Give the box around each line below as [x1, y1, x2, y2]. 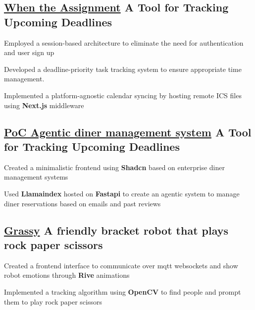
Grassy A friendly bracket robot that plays [4, 222, 229, 238]
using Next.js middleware [4, 100, 84, 110]
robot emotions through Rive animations [4, 270, 130, 280]
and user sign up [4, 47, 54, 58]
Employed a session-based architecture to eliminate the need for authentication [4, 37, 244, 48]
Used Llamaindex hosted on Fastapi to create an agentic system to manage [4, 188, 240, 198]
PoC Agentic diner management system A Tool [4, 124, 252, 139]
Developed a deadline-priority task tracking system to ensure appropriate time [4, 63, 242, 74]
